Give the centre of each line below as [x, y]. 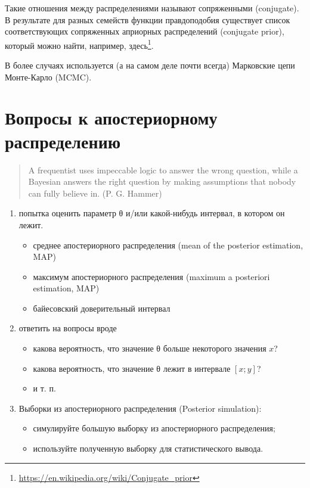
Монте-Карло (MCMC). [48, 77]
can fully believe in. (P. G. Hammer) [95, 193]
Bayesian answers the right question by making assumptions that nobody [162, 181]
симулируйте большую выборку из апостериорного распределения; [154, 428]
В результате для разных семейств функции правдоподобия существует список [148, 19]
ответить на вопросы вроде [68, 328]
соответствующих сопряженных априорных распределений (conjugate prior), [145, 31]
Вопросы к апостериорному [111, 118]
